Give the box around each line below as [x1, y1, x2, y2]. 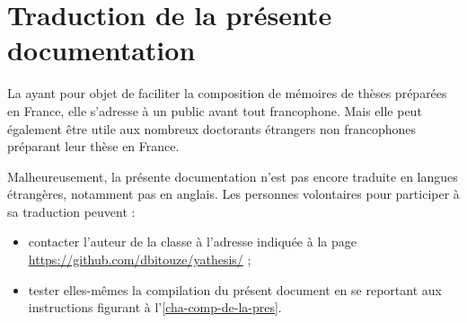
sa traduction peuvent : [7, 202, 136, 220]
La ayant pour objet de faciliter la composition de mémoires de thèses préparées [7, 84, 447, 103]
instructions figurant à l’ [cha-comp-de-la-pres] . [28, 298, 282, 317]
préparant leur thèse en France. [7, 137, 180, 156]
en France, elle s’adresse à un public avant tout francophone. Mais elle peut [7, 101, 422, 120]
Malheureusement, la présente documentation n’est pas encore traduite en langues [7, 166, 458, 185]
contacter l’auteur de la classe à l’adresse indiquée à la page [28, 232, 357, 251]
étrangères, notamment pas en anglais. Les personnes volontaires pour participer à [7, 184, 460, 203]
